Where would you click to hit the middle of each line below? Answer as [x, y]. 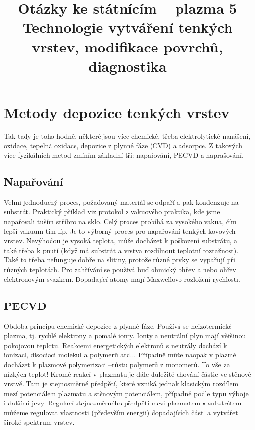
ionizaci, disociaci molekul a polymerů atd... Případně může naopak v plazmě [120, 355]
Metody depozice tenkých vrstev [117, 112]
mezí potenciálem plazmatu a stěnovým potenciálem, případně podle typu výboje [126, 393]
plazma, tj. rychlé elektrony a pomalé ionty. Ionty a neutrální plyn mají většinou [125, 335]
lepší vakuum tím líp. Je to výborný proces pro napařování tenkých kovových [120, 231]
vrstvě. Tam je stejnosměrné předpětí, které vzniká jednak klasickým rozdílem [121, 383]
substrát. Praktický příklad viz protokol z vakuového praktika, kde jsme [112, 212]
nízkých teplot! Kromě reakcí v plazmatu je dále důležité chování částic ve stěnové [127, 374]
